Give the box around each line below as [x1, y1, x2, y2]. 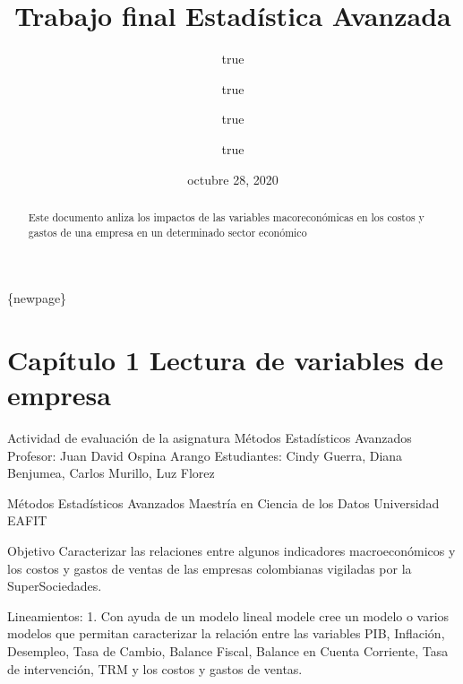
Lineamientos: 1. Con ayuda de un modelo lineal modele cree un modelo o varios [7, 606, 450, 625]
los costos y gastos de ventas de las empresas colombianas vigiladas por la [7, 558, 412, 577]
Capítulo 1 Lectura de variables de [7, 341, 443, 377]
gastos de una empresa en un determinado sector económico [28, 224, 307, 239]
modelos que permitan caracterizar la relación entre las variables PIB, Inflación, [7, 624, 445, 643]
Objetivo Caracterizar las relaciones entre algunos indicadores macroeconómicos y [7, 541, 456, 560]
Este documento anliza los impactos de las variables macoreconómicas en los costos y [28, 209, 424, 224]
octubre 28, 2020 [187, 169, 279, 188]
